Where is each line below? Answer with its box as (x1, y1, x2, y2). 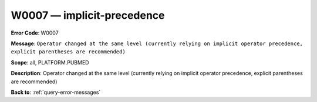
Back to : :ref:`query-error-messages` (11, 89, 101, 96)
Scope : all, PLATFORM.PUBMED (11, 59, 89, 66)
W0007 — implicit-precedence (11, 9, 165, 22)
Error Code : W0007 (11, 29, 59, 36)
